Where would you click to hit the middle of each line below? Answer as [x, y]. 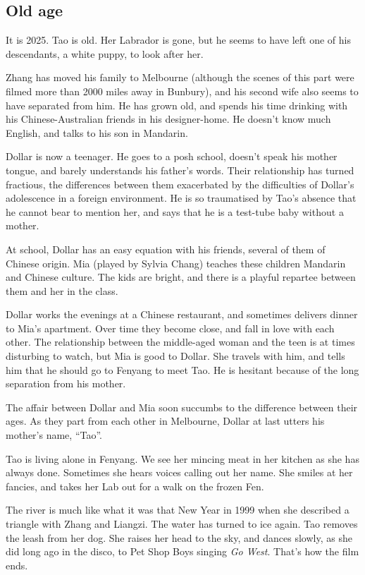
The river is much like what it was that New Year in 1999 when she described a [178, 510]
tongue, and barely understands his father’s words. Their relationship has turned [180, 170]
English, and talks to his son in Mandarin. [97, 132]
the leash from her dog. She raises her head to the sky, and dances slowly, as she [179, 537]
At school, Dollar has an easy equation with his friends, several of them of [166, 249]
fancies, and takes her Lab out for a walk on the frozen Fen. [135, 486]
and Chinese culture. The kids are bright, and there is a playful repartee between [181, 277]
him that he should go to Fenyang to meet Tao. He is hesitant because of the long [182, 369]
